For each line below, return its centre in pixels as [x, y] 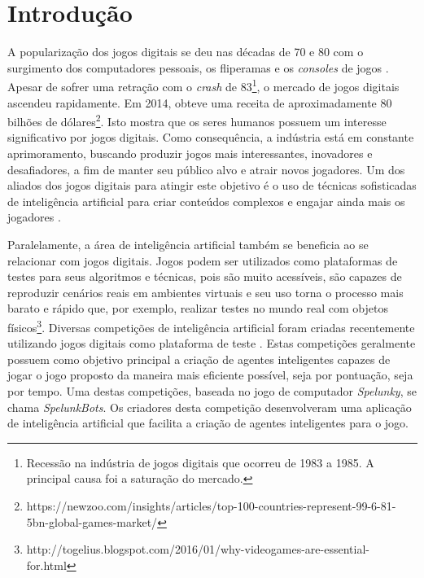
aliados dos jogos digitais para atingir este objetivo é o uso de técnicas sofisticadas [212, 185]
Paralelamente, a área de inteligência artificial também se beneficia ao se [188, 244]
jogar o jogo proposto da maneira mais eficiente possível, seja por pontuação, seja [210, 375]
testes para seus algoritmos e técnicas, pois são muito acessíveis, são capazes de [205, 276]
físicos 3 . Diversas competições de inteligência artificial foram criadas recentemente [211, 326]
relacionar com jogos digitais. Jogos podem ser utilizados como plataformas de [203, 260]
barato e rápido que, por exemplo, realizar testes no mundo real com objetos [198, 308]
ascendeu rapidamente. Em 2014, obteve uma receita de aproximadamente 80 [200, 102]
